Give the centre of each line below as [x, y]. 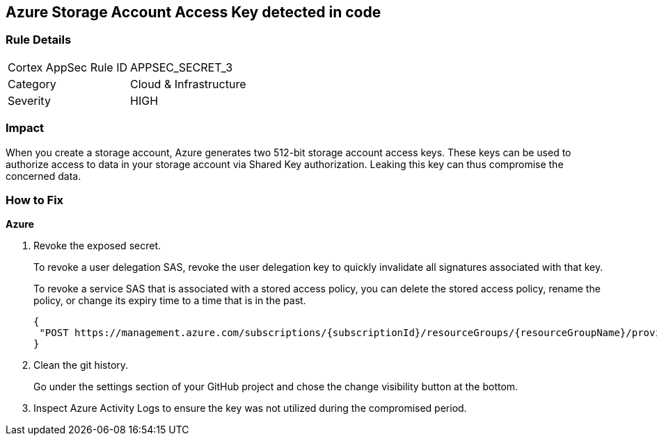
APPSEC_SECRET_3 [182, 67]
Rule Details [39, 40]
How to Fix [35, 200]
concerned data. [43, 176]
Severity [29, 100]
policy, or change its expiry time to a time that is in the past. [170, 301]
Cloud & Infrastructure [188, 84]
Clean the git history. [81, 365]
